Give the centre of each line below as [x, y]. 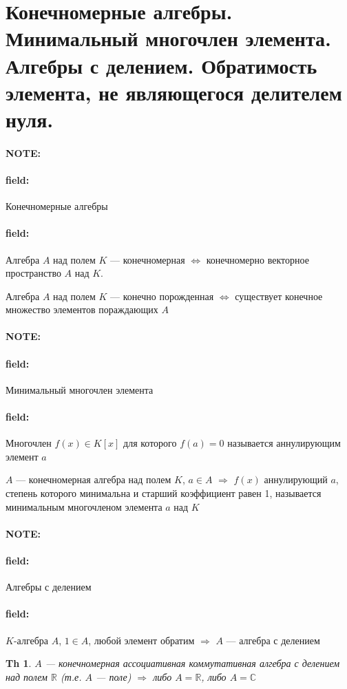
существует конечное [279, 296]
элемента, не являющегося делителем [174, 92]
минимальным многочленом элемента [84, 506]
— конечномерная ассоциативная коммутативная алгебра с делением [192, 663]
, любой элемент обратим [141, 640]
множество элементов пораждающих [82, 309]
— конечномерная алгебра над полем [94, 479]
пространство [33, 273]
